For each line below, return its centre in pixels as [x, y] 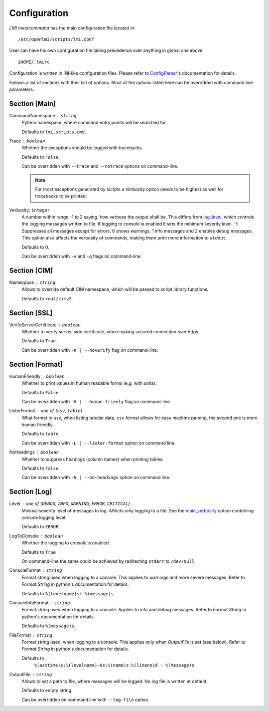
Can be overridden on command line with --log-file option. [85, 700]
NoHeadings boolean [34, 452]
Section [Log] [31, 492]
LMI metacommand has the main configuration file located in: [72, 28]
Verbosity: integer [30, 210]
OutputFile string [31, 674]
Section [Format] [36, 364]
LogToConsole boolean [36, 536]
